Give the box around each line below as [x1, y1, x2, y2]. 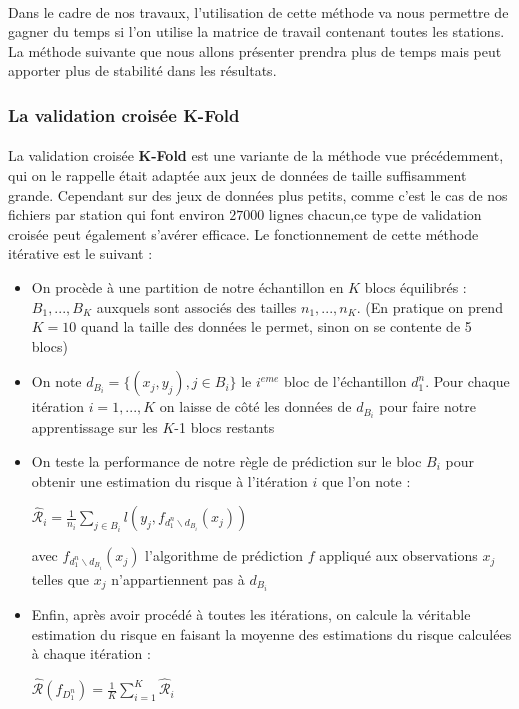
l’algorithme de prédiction [145, 545, 304, 566]
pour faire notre [379, 396, 476, 417]
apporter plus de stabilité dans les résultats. [8, 60, 277, 81]
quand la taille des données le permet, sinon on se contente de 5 [81, 316, 472, 337]
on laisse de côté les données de [159, 396, 352, 417]
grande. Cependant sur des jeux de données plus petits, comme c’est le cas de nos [8, 184, 508, 205]
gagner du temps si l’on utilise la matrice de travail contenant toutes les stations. [8, 21, 505, 42]
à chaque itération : [31, 643, 151, 664]
